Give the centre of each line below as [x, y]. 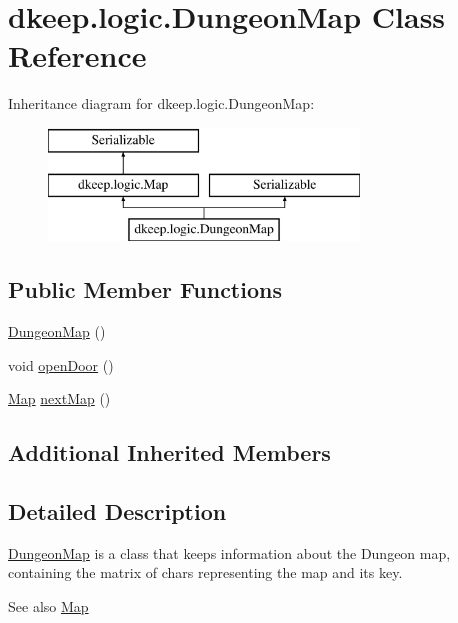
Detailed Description [117, 511]
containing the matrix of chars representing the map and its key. [205, 572]
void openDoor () [61, 364]
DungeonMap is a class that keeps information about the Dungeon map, [229, 552]
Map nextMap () [59, 398]
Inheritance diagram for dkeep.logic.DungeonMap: [161, 103]
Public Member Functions [145, 289]
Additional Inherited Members [169, 452]
